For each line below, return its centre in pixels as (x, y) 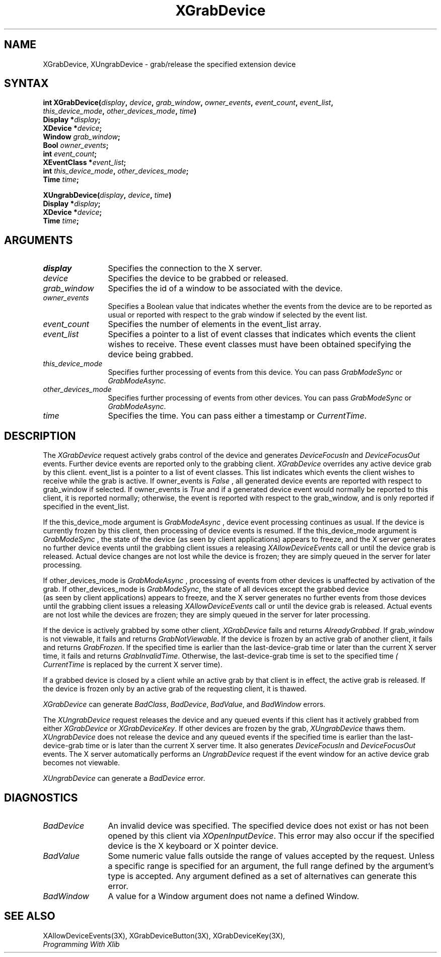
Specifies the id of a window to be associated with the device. (225, 289)
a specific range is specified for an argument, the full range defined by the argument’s (271, 866)
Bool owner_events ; (76, 145)
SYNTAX (26, 84)
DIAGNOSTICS (41, 797)
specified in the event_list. (86, 507)
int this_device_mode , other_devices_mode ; (116, 171)
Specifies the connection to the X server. (185, 268)
